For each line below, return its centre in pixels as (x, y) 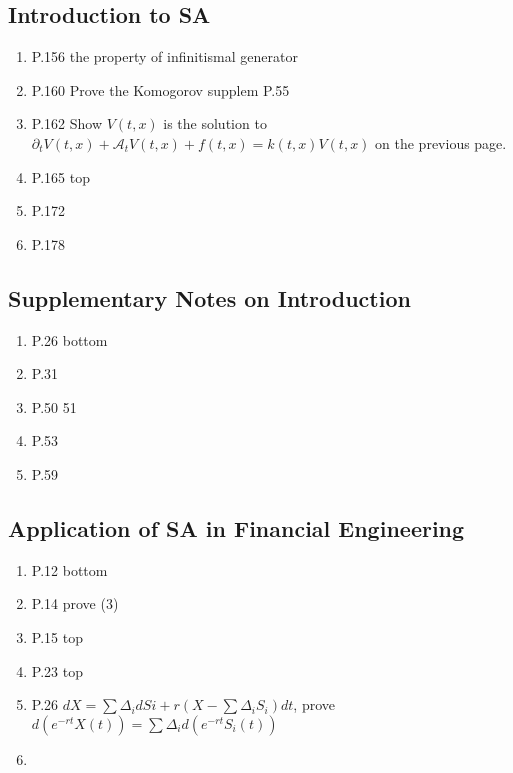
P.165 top (60, 176)
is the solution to (215, 123)
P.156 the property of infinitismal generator (164, 56)
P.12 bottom (69, 569)
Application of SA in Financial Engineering (236, 527)
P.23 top (57, 670)
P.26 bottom (69, 339)
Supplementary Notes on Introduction (209, 297)
